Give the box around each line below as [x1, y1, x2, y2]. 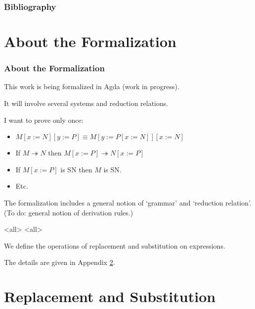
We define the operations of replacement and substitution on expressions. [4, 240, 225, 251]
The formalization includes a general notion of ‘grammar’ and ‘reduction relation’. [4, 198, 252, 207]
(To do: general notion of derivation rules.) [4, 207, 133, 217]
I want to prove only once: [4, 114, 84, 125]
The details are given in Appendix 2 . [4, 257, 115, 267]
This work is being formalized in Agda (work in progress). [4, 81, 179, 92]
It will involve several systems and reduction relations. [4, 98, 169, 108]
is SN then [60, 164, 92, 174]
